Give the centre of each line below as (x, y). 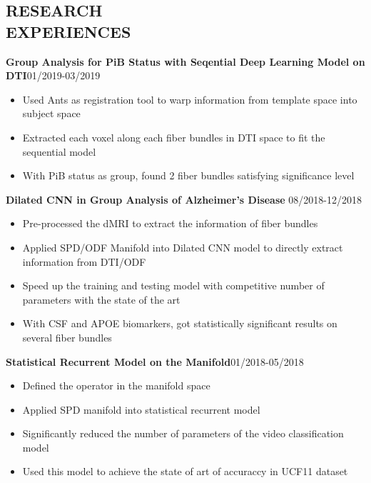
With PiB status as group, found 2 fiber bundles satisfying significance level (188, 175)
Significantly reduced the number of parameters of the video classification (183, 433)
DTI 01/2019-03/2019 (53, 75)
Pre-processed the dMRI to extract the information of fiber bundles (170, 223)
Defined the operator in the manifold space (116, 385)
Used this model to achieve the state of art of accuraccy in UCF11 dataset (185, 471)
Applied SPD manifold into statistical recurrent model (141, 409)
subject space (51, 113)
